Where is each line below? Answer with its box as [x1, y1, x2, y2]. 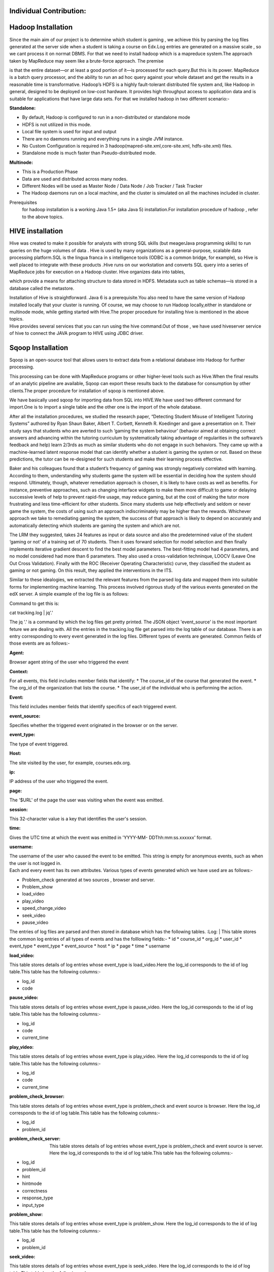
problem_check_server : [9, 1136, 61, 1142]
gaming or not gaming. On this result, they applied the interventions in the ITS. [9, 567, 173, 573]
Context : [9, 668, 28, 674]
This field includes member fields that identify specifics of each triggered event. [9, 704, 177, 710]
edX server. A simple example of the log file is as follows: [9, 591, 129, 597]
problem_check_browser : [9, 1093, 65, 1100]
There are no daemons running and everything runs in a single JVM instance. [22, 135, 184, 142]
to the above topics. [22, 214, 64, 220]
